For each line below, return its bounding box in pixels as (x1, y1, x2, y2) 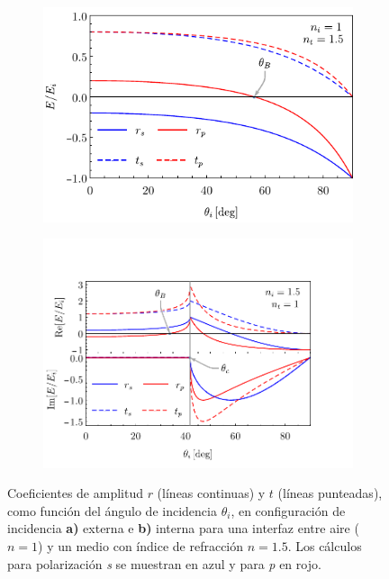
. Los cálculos (287, 536, 362, 555)
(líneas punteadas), (277, 484, 383, 502)
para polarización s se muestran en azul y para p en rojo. (7, 554, 321, 573)
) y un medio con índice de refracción (38, 536, 244, 555)
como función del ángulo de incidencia (7, 501, 217, 520)
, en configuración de (231, 501, 346, 520)
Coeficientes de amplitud (7, 484, 143, 502)
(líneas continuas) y (157, 484, 266, 502)
